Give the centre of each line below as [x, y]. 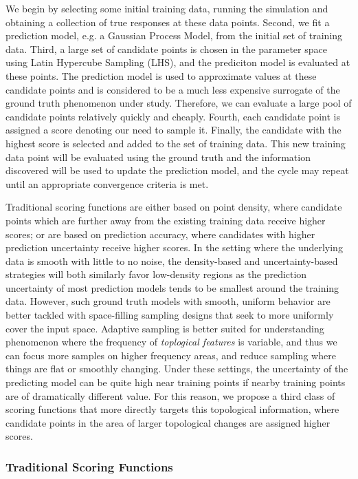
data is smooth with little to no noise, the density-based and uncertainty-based [172, 260]
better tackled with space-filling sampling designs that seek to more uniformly [170, 315]
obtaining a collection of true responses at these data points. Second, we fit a [168, 22]
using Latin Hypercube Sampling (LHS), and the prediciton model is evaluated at [178, 62]
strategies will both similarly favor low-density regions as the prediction [156, 274]
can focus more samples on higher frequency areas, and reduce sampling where [171, 355]
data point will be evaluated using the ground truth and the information [158, 157]
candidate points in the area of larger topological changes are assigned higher [168, 422]
